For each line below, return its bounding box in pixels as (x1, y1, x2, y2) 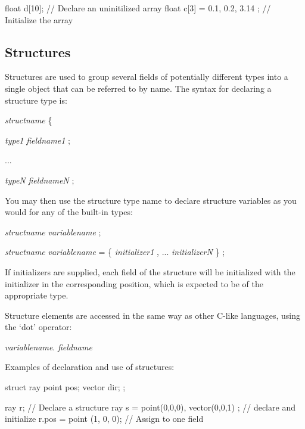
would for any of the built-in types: (5, 206, 133, 218)
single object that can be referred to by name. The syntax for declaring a (5, 82, 272, 94)
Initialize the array (5, 13, 73, 26)
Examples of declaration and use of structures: (5, 360, 175, 373)
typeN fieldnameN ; (5, 173, 74, 186)
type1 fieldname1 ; (5, 133, 70, 146)
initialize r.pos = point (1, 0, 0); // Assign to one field (5, 412, 204, 425)
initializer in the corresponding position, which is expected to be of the (5, 277, 263, 290)
